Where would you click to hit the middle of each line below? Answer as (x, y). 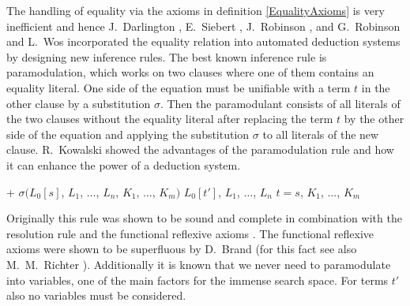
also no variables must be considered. (96, 295)
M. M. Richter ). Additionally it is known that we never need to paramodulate (199, 264)
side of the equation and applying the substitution (128, 134)
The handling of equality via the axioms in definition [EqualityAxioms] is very (196, 10)
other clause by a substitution (79, 103)
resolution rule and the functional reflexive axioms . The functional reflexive (190, 233)
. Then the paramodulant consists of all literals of (280, 103)
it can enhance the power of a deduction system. (124, 164)
